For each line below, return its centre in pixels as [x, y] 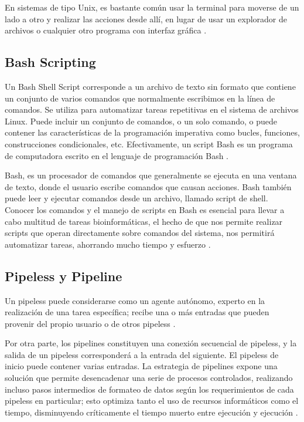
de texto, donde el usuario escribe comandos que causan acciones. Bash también [148, 186]
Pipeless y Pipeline [64, 276]
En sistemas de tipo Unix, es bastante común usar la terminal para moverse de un [152, 7]
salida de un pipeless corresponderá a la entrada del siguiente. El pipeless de [142, 354]
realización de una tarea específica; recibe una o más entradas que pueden [137, 312]
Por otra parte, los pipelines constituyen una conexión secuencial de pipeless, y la [151, 343]
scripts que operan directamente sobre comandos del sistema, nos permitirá [140, 233]
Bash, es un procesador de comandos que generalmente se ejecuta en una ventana [151, 175]
